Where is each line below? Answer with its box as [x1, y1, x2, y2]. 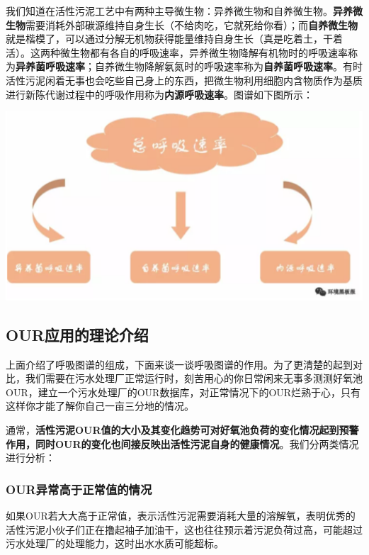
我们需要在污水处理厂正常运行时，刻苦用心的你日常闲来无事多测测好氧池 [25, 371, 363, 386]
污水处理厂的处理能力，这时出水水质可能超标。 [6, 536, 224, 551]
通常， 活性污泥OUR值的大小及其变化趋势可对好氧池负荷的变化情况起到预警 [6, 422, 359, 437]
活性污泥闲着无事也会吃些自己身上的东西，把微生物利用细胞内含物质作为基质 [6, 72, 363, 87]
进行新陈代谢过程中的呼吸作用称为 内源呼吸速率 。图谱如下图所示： [6, 86, 313, 101]
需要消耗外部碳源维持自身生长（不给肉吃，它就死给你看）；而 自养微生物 [25, 17, 358, 32]
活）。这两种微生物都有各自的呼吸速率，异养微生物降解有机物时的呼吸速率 [6, 45, 348, 60]
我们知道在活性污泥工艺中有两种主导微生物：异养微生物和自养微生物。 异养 [6, 4, 353, 18]
